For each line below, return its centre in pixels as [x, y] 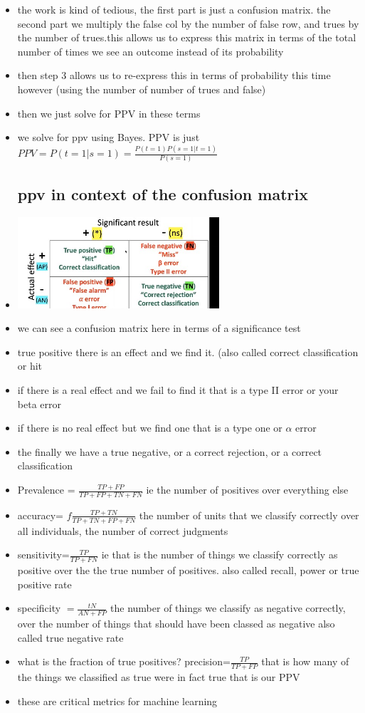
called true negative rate [70, 637]
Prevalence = [46, 490]
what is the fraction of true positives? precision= [124, 661]
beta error [39, 404]
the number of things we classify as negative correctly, [228, 608]
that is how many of [305, 661]
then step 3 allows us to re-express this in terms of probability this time [174, 75]
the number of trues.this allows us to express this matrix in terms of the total [187, 37]
